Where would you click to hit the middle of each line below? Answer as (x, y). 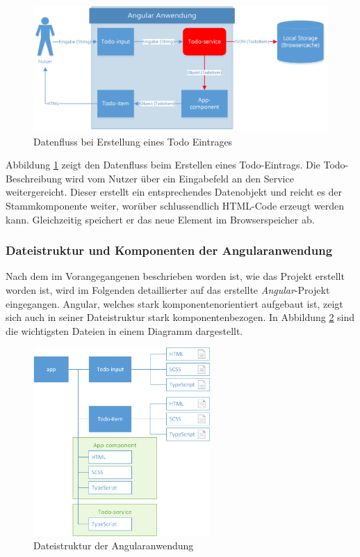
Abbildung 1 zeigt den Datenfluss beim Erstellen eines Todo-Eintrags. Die (163, 165)
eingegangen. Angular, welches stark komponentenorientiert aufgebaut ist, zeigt (174, 303)
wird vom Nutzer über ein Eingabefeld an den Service (179, 178)
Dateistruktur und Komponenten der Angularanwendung (169, 250)
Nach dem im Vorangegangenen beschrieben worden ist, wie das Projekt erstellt (175, 276)
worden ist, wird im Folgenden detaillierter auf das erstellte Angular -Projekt (168, 289)
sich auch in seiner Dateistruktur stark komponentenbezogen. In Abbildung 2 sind (180, 317)
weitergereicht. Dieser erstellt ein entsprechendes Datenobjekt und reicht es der (174, 192)
